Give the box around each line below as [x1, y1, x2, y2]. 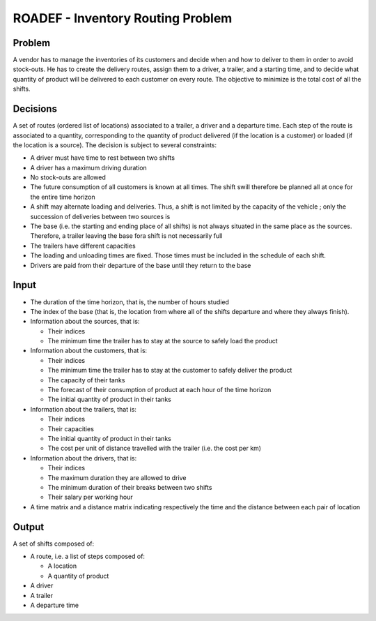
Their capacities [47, 424, 94, 433]
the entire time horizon [30, 193, 95, 201]
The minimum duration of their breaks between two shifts [47, 483, 212, 491]
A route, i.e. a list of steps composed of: [30, 552, 146, 561]
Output [13, 521, 45, 533]
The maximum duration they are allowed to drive [47, 473, 187, 481]
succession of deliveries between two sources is [30, 212, 171, 220]
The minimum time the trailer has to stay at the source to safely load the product [47, 337, 278, 345]
